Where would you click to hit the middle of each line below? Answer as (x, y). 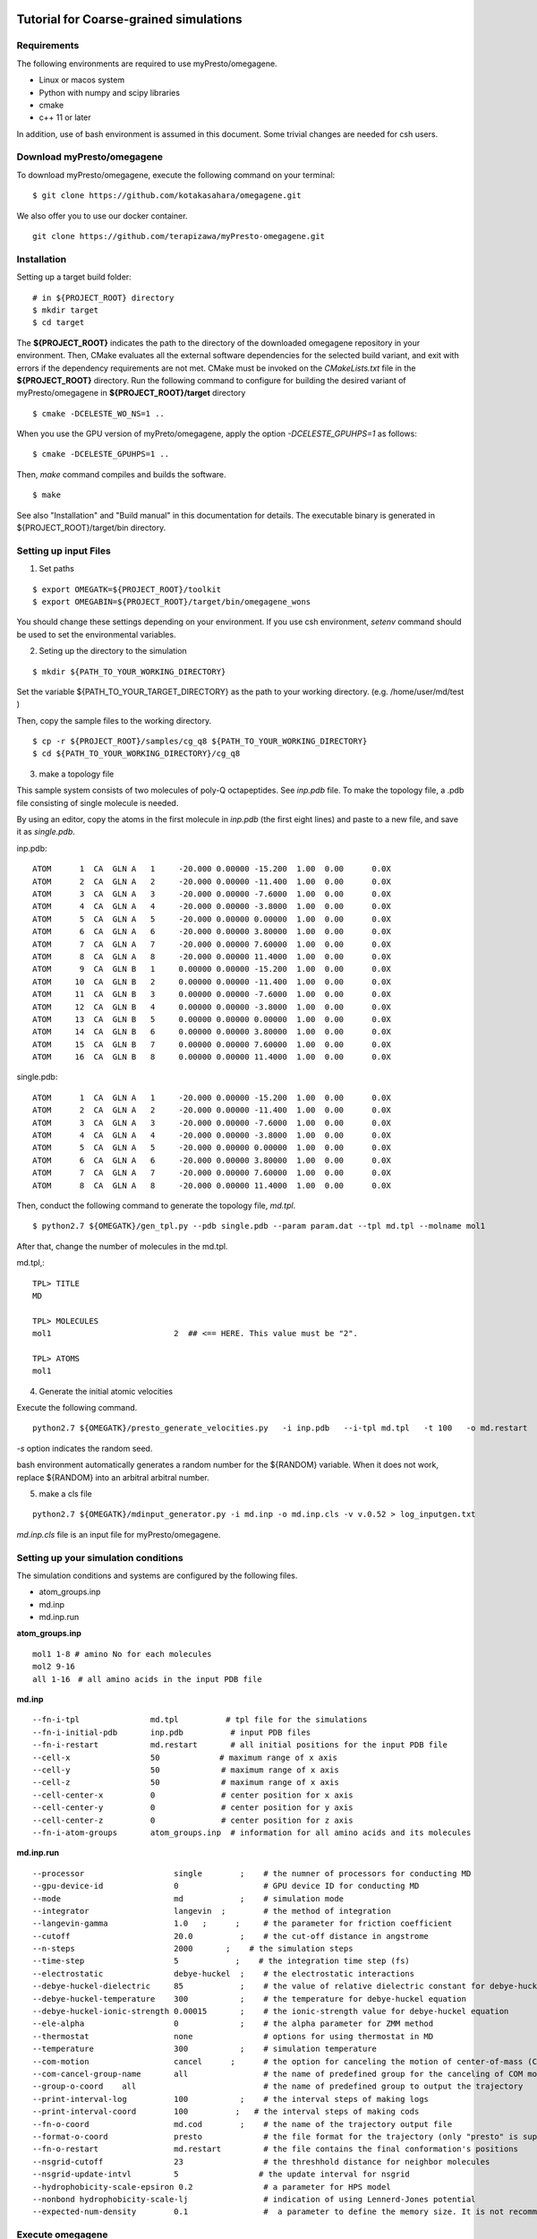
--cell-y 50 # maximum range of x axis (186, 1770)
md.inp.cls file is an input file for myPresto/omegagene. (119, 1534)
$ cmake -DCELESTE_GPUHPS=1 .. (101, 454)
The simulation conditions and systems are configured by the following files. (157, 1575)
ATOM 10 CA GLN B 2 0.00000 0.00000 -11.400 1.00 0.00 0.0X (212, 982)
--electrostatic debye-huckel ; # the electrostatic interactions (224, 1973)
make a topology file (77, 774)
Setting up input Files (64, 551)
